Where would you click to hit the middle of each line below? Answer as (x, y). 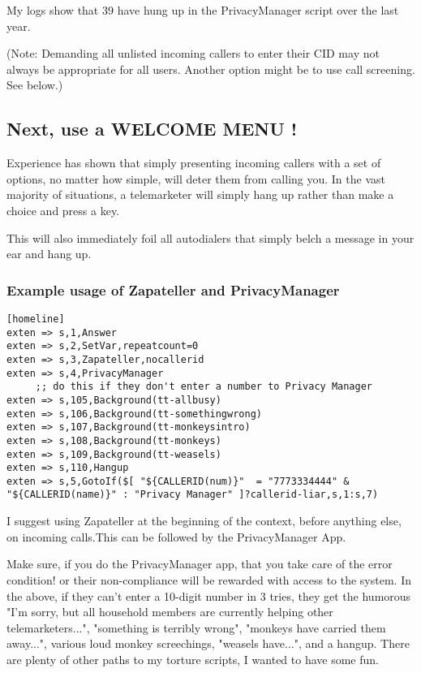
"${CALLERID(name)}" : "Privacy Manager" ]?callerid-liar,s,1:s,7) (193, 495)
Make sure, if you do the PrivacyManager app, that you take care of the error (200, 564)
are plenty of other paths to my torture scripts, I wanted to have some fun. (193, 659)
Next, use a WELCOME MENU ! (152, 129)
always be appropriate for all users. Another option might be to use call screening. (211, 69)
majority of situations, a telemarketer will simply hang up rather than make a (200, 194)
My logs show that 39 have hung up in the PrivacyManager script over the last (203, 10)
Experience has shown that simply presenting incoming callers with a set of (194, 163)
